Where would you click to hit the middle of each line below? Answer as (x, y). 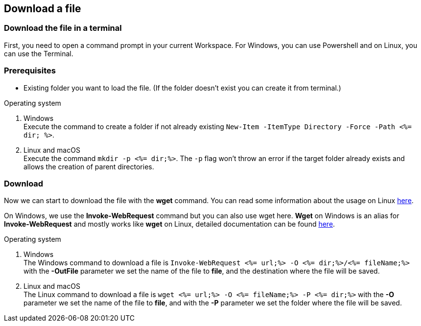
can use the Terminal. (39, 53)
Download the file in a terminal (63, 28)
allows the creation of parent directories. (89, 166)
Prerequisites (30, 71)
